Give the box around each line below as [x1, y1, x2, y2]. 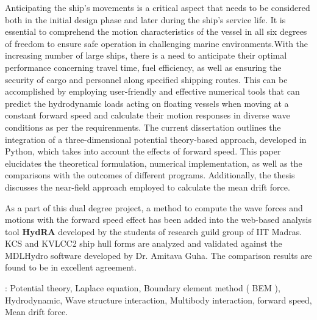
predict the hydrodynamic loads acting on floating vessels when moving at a [5, 96, 289, 109]
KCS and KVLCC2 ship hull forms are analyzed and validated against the [5, 237, 282, 250]
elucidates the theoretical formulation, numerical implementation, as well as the [5, 156, 302, 169]
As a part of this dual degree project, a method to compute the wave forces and [5, 201, 303, 214]
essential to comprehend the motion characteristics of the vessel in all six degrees [5, 25, 307, 38]
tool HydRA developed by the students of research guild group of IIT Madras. [5, 225, 302, 238]
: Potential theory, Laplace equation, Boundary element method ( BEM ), [5, 282, 280, 294]
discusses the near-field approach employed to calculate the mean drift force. [5, 180, 290, 193]
